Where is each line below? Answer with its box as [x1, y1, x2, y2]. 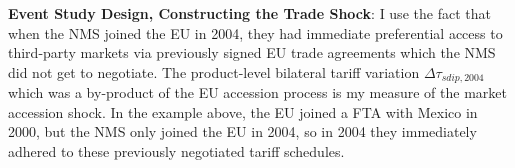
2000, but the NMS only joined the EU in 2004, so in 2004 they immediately [8, 121, 477, 142]
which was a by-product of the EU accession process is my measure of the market [8, 82, 507, 103]
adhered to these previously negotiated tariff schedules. [8, 141, 345, 162]
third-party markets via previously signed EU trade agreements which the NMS [8, 42, 496, 63]
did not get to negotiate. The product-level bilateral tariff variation [8, 61, 420, 82]
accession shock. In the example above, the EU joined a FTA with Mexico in [8, 101, 478, 122]
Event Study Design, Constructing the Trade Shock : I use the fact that [8, 3, 491, 23]
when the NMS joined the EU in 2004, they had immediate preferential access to [8, 22, 503, 43]
